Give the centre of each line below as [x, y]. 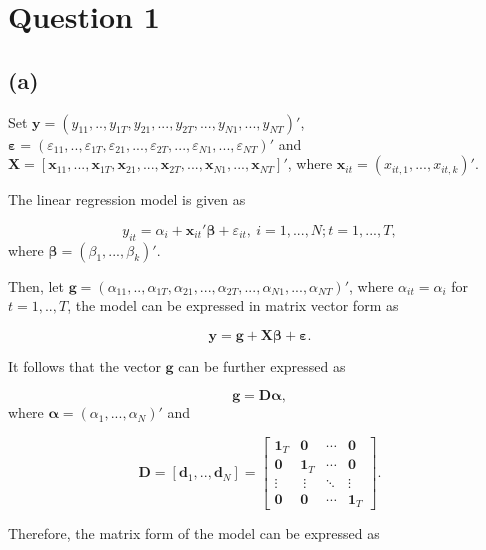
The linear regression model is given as [127, 199]
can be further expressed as [262, 365]
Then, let [36, 285]
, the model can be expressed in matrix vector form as [233, 305]
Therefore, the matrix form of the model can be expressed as [194, 533]
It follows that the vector [84, 365]
